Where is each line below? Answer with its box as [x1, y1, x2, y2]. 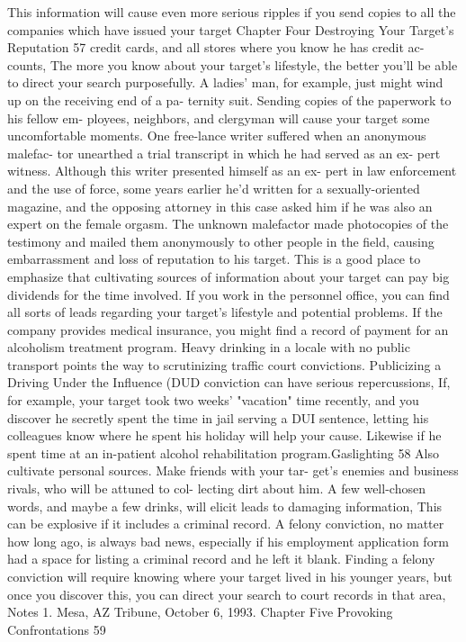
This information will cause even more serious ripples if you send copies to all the [7, 3, 456, 21]
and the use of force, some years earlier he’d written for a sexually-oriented [7, 178, 420, 197]
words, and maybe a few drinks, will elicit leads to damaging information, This [7, 496, 443, 515]
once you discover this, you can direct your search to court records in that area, [7, 584, 446, 603]
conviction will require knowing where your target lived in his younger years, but [7, 567, 453, 585]
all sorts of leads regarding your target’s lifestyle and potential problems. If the [7, 303, 443, 321]
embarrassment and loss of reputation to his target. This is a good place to [7, 249, 421, 268]
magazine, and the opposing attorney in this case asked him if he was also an [7, 196, 433, 215]
